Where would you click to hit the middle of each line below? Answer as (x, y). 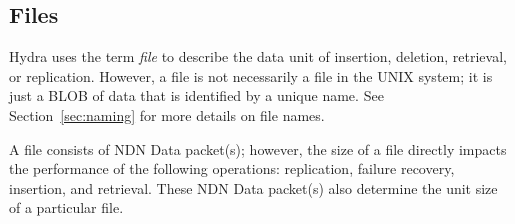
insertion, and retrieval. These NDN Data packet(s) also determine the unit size (253, 187)
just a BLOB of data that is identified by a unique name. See (196, 95)
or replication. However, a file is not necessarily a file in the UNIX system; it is (251, 75)
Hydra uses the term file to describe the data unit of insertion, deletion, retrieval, (258, 56)
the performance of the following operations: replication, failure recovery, (232, 168)
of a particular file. (66, 207)
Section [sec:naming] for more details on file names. (167, 114)
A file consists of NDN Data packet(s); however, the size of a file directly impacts (258, 148)
